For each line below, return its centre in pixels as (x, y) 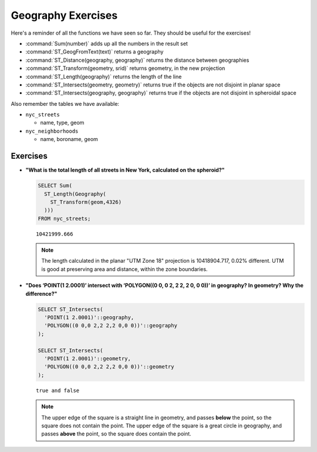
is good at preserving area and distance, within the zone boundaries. (124, 269)
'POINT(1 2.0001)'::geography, (89, 317)
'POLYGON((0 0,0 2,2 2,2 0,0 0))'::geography (111, 326)
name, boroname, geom (69, 139)
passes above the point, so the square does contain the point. (117, 434)
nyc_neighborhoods (52, 131)
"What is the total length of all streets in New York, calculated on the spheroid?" (125, 170)
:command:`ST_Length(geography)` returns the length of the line (104, 76)
